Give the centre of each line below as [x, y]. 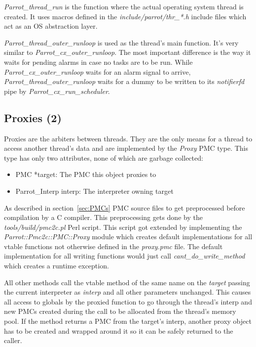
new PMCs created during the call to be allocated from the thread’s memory [120, 311]
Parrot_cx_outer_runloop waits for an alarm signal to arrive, [97, 71]
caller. [13, 340]
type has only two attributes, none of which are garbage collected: [104, 157]
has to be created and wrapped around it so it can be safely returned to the [119, 330]
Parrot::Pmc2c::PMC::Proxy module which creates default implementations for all [128, 237]
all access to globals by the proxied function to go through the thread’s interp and [128, 301]
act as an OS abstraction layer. [51, 26]
